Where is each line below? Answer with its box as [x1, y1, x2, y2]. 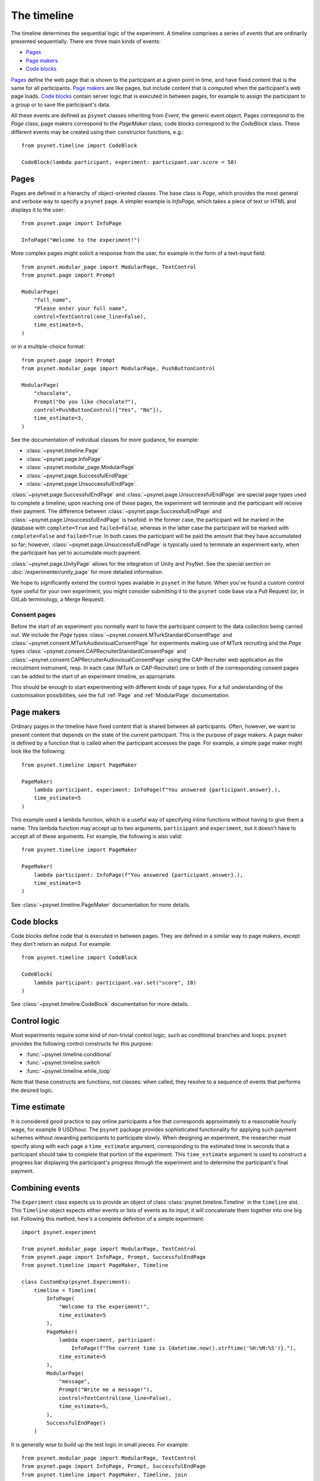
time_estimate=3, [33, 415, 84, 422]
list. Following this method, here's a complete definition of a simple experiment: [11, 1215, 204, 1222]
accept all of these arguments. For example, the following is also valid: [11, 832, 183, 839]
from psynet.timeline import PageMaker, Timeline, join [21, 1471, 187, 1478]
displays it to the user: [11, 206, 65, 213]
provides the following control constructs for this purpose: [11, 1040, 153, 1047]
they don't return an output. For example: [11, 941, 112, 947]
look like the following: [11, 748, 66, 755]
